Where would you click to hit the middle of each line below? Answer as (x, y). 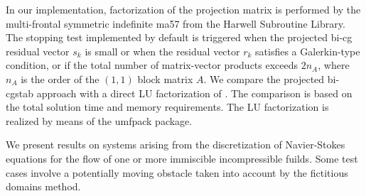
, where (334, 65)
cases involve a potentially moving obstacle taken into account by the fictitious (177, 172)
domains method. (43, 186)
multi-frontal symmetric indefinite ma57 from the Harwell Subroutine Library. (176, 23)
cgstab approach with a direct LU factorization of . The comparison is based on (179, 93)
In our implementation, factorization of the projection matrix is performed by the (183, 9)
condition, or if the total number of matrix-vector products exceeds (152, 65)
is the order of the (60, 78)
